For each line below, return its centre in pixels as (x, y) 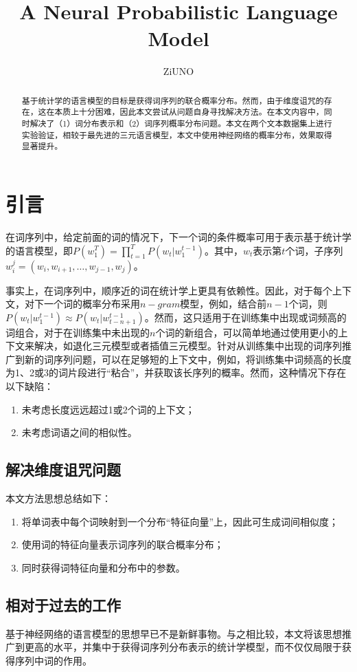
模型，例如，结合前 (223, 304)
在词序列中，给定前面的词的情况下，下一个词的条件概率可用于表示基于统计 (174, 236)
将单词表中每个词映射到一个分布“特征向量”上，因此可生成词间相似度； (180, 521)
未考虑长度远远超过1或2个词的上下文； (108, 409)
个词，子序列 (314, 250)
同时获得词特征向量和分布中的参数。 (103, 567)
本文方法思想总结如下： (58, 498)
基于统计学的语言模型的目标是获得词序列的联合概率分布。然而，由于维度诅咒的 (173, 100)
